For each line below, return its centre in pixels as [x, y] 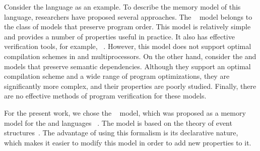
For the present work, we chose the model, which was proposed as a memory [125, 112]
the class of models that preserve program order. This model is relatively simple [127, 27]
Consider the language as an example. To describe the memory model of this [122, 7]
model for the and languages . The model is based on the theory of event [118, 122]
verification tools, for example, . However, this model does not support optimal [128, 46]
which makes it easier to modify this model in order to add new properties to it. [128, 142]
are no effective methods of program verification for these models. [105, 96]
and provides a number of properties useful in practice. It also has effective [119, 36]
